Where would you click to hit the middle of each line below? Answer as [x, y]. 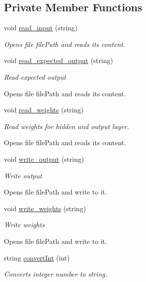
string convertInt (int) [37, 257]
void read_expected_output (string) [59, 60]
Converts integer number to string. [56, 274]
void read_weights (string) [44, 110]
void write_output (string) [44, 159]
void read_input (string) [41, 28]
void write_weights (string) [45, 208]
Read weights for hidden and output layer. [67, 126]
